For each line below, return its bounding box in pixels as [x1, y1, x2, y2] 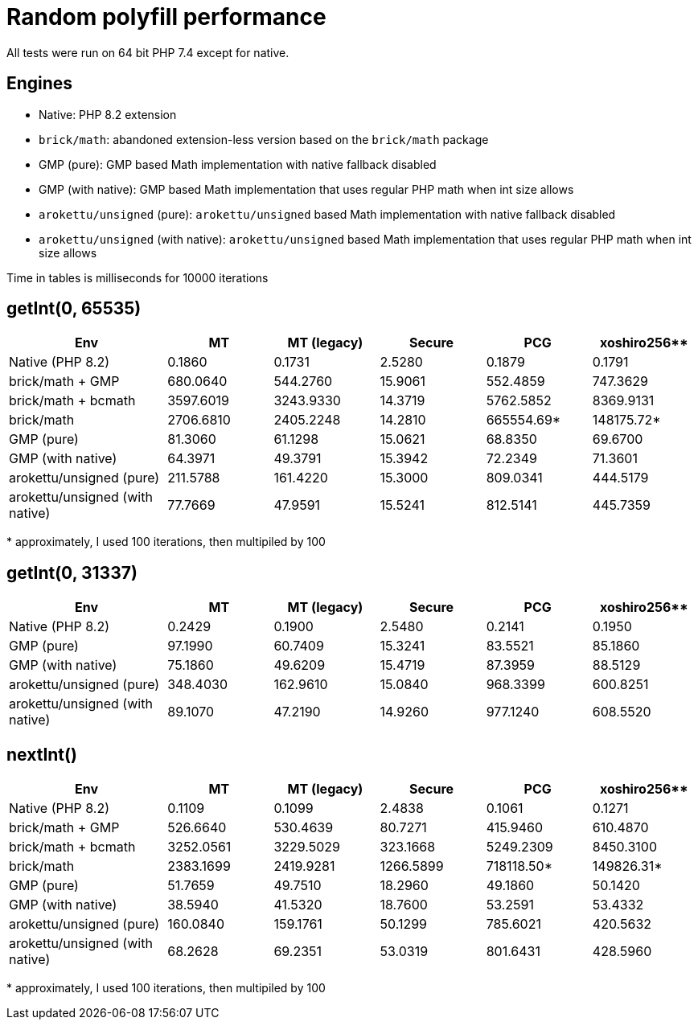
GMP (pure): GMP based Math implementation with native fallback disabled [39, 157, 437, 171]
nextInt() [6, 744, 77, 765]
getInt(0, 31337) [6, 562, 138, 583]
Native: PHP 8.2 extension [39, 107, 177, 121]
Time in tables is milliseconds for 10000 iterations [6, 270, 269, 285]
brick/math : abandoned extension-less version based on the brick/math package [39, 132, 489, 146]
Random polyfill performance [6, 3, 326, 31]
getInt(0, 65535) [6, 298, 142, 319]
